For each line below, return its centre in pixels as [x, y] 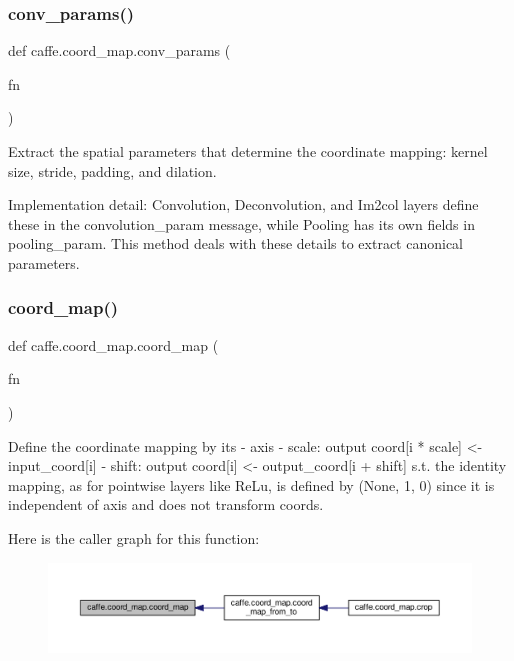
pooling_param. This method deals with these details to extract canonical [235, 243]
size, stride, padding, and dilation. [112, 170]
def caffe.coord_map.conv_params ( [119, 50]
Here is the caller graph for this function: [134, 537]
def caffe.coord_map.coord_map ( [113, 344]
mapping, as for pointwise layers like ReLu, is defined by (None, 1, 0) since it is [251, 484]
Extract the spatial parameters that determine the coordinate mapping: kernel [248, 151]
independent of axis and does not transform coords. [166, 504]
